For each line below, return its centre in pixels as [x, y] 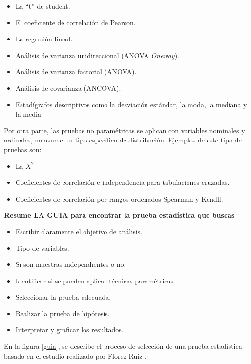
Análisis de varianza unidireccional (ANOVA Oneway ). [97, 55]
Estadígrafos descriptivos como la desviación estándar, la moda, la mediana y [131, 104]
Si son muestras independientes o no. [71, 264]
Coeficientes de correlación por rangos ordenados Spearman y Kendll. [119, 198]
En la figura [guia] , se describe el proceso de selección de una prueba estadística [123, 346]
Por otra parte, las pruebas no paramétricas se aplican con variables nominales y [125, 130]
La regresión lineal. [44, 39]
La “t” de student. [43, 6]
